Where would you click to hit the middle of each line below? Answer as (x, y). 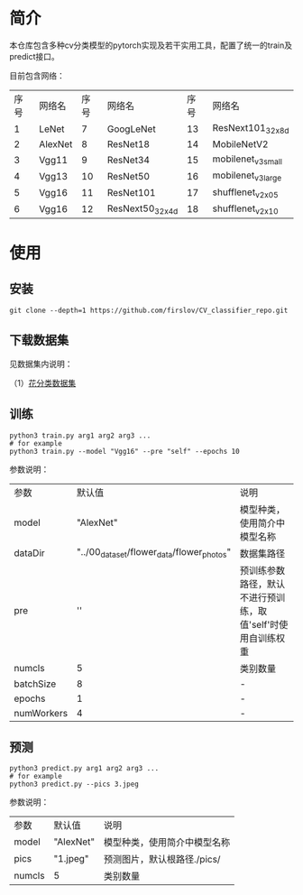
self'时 (265, 624)
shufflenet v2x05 (245, 193)
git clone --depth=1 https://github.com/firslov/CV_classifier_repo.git (149, 310)
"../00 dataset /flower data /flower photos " (154, 553)
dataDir (29, 553)
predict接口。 (35, 56)
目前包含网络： (37, 75)
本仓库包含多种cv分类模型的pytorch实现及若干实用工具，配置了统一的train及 (151, 45)
